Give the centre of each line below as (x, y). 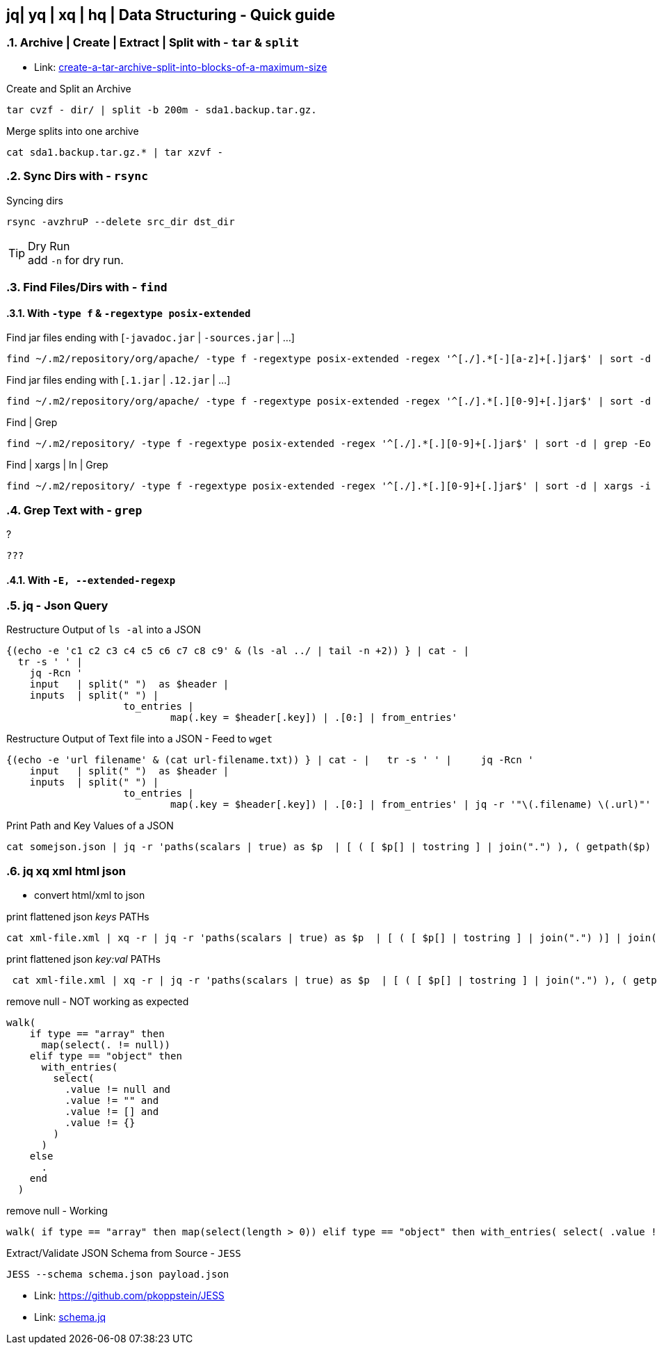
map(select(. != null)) (106, 1045)
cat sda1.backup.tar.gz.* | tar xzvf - (115, 152)
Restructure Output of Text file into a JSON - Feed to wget (140, 739)
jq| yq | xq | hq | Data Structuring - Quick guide (171, 15)
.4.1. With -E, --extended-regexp (91, 580)
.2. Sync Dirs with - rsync (78, 176)
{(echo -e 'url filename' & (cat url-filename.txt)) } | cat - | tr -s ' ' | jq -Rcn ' (270, 760)
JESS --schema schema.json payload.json (118, 1275)
